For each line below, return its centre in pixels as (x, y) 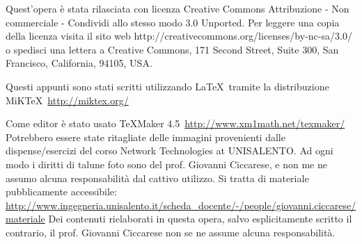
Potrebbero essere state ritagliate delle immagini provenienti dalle (145, 137)
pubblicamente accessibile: (61, 192)
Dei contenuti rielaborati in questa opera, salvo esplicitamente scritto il (200, 219)
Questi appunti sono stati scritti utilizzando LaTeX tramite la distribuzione (167, 86)
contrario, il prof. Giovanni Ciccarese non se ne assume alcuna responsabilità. (171, 232)
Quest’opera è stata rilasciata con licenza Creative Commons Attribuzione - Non (178, 8)
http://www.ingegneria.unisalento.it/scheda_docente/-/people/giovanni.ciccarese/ (181, 205)
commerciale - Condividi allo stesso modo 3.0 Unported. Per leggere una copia (173, 22)
